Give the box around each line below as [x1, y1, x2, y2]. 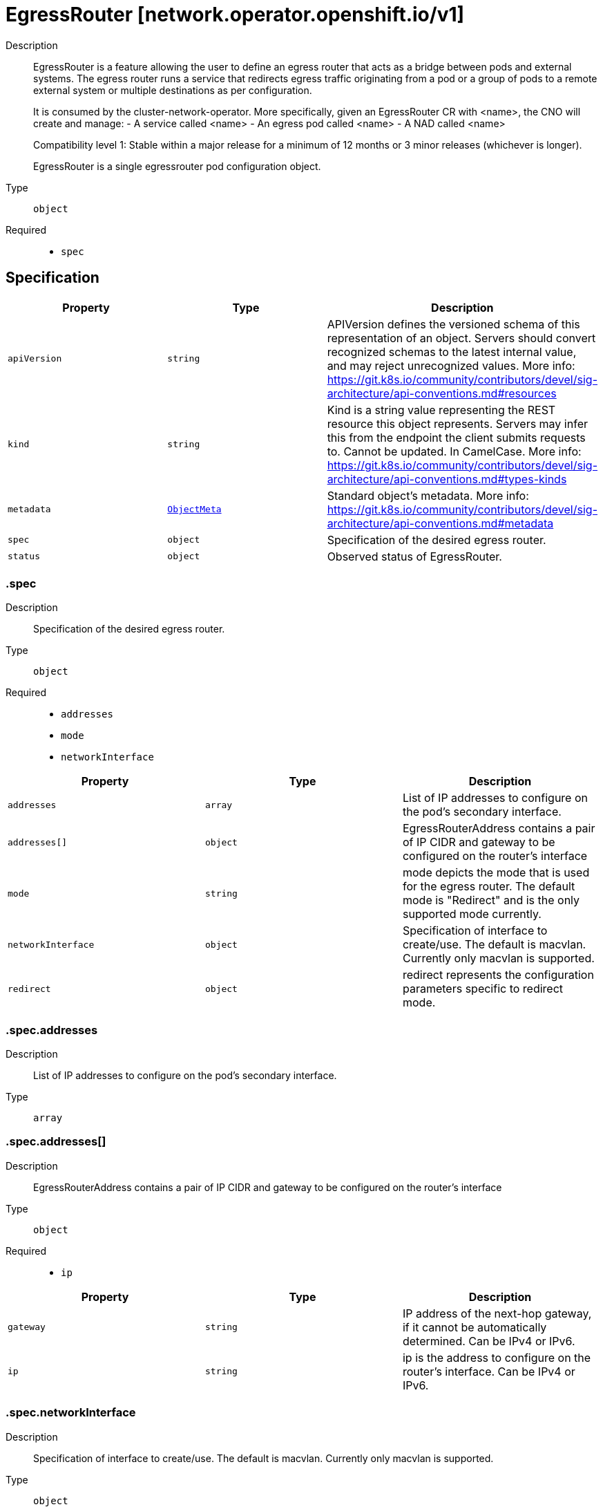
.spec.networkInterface [6, 1405, 136, 1420]
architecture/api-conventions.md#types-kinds [327, 471, 567, 486]
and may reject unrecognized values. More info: [327, 358, 575, 373]
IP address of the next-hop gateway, [402, 1306, 592, 1320]
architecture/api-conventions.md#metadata [327, 516, 554, 530]
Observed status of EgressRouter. [327, 549, 502, 563]
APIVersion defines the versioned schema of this [327, 317, 580, 331]
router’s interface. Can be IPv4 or [402, 1364, 575, 1378]
